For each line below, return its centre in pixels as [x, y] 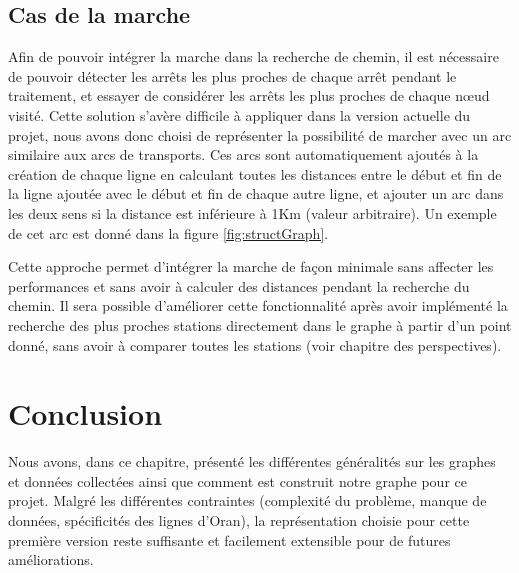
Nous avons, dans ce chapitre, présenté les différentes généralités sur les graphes [252, 461]
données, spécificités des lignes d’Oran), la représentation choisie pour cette [239, 520]
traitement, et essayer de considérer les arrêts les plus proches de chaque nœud [249, 95]
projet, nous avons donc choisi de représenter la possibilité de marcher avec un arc [260, 134]
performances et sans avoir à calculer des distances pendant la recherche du [239, 285]
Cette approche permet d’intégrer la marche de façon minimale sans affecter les [251, 266]
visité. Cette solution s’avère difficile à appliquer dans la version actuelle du [239, 114]
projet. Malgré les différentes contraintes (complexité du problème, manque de [247, 500]
